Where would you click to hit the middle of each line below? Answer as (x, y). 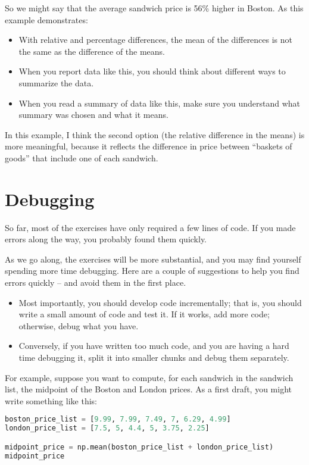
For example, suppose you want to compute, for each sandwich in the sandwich (149, 377)
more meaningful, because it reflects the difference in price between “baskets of (149, 146)
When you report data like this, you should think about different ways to (152, 71)
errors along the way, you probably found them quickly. (106, 239)
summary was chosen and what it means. (93, 115)
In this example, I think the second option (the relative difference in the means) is (155, 134)
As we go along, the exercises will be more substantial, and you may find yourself (153, 259)
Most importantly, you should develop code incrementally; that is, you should (160, 302)
